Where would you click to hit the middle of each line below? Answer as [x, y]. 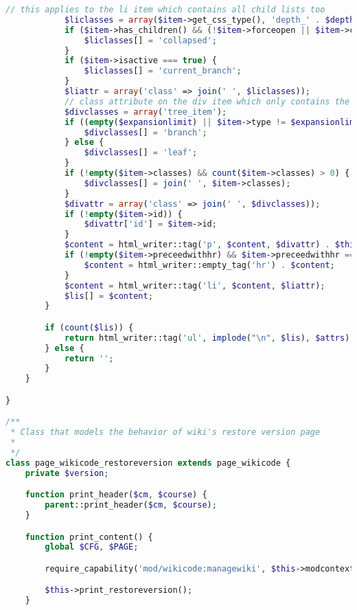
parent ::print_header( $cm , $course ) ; [131, 505]
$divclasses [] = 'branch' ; [146, 132]
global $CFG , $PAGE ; [92, 547]
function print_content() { [89, 537]
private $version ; [67, 473]
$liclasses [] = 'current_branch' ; [163, 71]
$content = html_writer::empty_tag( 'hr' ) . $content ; [209, 265]
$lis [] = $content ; [108, 296]
